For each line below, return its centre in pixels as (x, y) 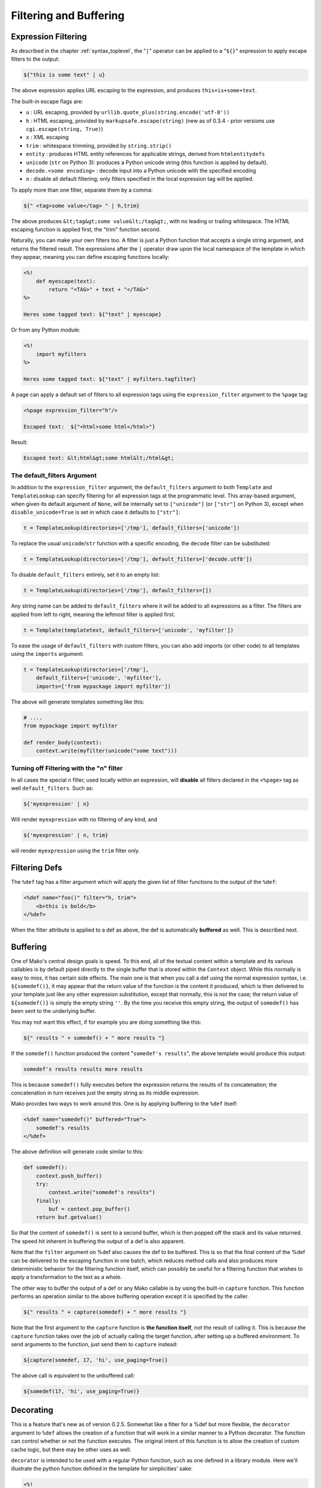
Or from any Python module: (46, 330)
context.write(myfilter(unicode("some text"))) (107, 751)
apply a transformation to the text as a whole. (66, 1277)
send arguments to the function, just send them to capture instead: (94, 1344)
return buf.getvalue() (69, 1217)
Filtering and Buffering (68, 15)
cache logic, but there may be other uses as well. (71, 1449)
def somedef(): (45, 1167)
